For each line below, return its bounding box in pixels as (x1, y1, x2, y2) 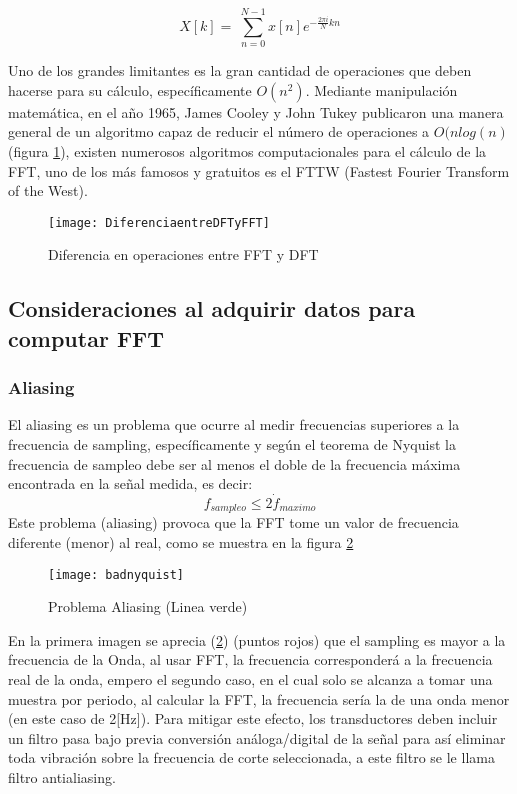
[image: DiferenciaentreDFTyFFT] (48, 215, 270, 230)
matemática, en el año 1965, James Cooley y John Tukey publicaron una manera (8, 101, 504, 122)
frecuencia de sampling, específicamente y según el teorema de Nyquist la (8, 433, 456, 454)
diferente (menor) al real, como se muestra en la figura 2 (8, 531, 354, 552)
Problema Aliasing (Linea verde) (48, 596, 248, 617)
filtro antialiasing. (8, 766, 116, 787)
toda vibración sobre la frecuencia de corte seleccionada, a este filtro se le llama (8, 747, 495, 768)
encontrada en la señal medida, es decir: (8, 473, 253, 494)
